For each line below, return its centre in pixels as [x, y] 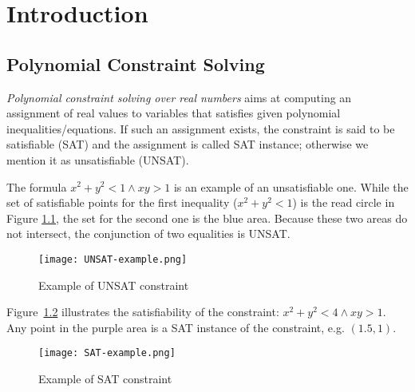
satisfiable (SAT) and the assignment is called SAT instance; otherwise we [188, 144]
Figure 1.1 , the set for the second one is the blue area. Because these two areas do [207, 218]
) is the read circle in [344, 202]
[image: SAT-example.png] [107, 353]
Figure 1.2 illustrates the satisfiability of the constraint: [143, 312]
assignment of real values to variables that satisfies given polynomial [174, 113]
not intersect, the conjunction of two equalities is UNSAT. [148, 234]
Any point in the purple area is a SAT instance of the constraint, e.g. [176, 327]
